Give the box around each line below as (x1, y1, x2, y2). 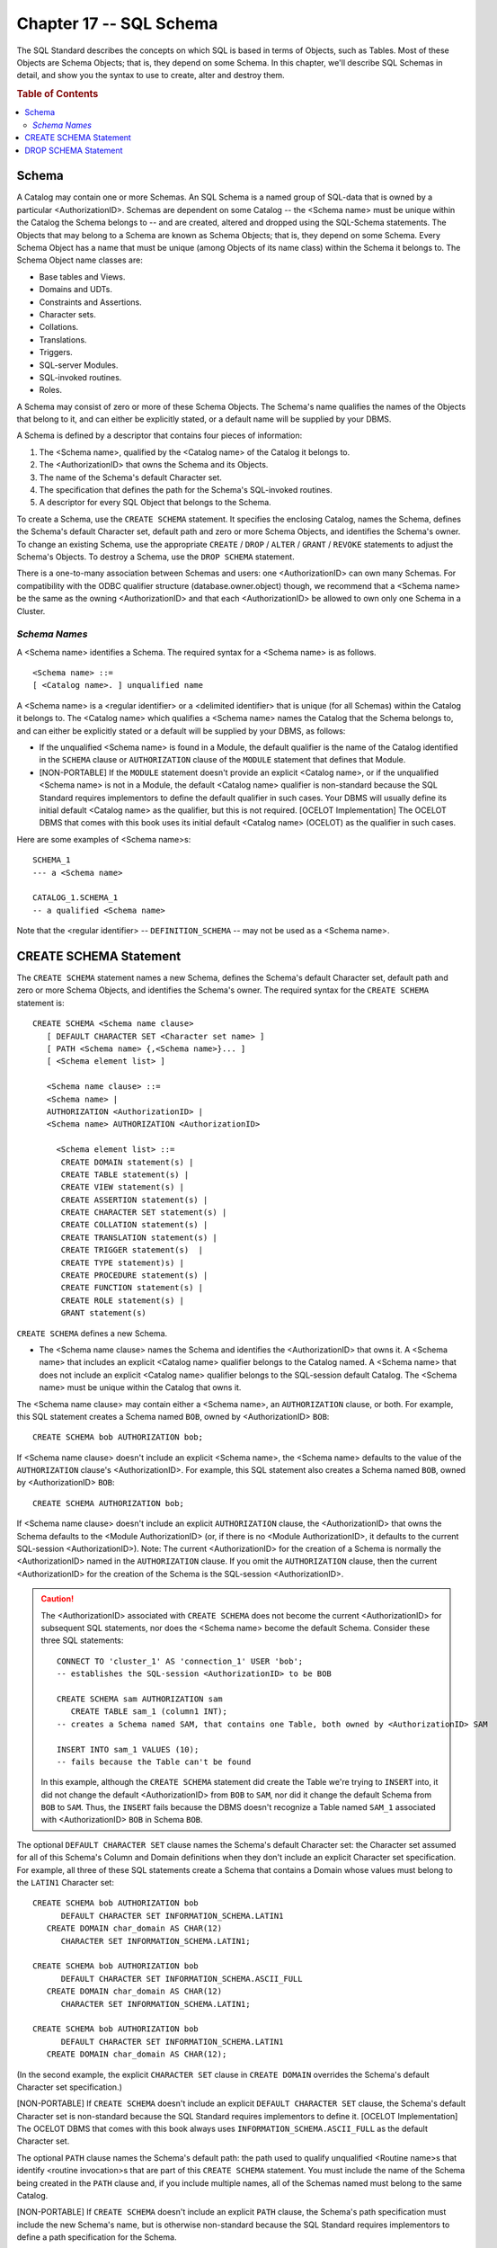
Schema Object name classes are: (16, 254, 143, 265)
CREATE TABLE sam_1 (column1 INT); (70, 1707, 228, 1717)
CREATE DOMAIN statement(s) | (60, 1156, 194, 1167)
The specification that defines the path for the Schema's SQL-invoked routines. (39, 485, 333, 495)
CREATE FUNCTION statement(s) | (60, 1282, 204, 1293)
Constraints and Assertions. (39, 297, 143, 308)
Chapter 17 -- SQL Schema (16, 13, 218, 33)
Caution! (40, 1593, 75, 1604)
